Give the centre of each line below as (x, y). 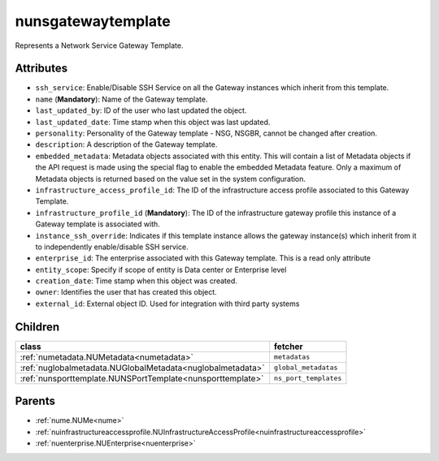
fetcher (289, 347)
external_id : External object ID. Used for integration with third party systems (167, 304)
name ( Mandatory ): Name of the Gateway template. (122, 99)
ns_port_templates (308, 379)
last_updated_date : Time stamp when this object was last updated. (153, 122)
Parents (35, 401)
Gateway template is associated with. (98, 224)
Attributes (41, 69)
